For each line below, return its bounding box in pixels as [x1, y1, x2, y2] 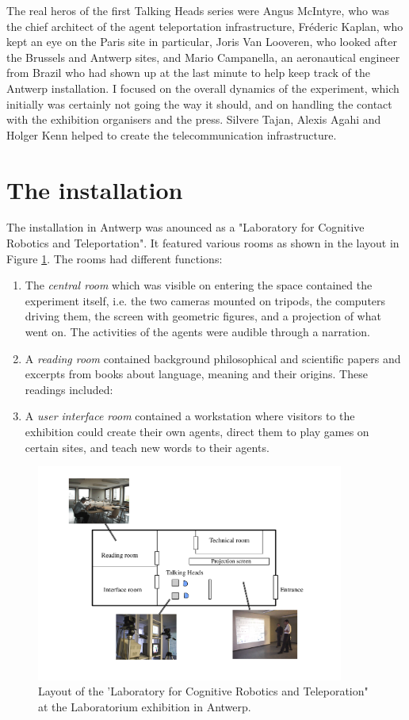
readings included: [25, 381, 113, 397]
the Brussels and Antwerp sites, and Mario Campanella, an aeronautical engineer [6, 48, 400, 65]
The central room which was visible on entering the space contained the [25, 277, 373, 293]
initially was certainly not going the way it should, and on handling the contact [6, 95, 392, 112]
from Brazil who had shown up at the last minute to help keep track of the [6, 64, 370, 81]
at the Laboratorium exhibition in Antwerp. [38, 699, 251, 715]
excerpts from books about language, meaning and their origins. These [25, 366, 368, 382]
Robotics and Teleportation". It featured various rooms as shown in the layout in [6, 235, 399, 251]
